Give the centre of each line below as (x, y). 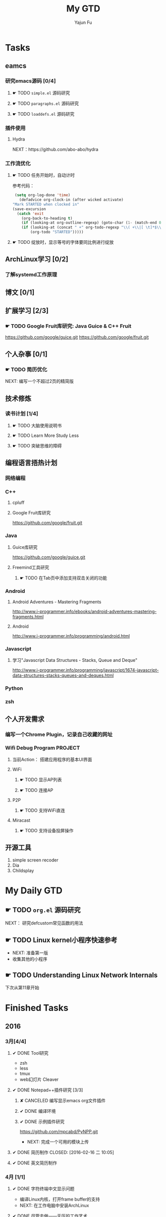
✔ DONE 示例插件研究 (42, 1122)
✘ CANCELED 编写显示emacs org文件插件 (63, 1101)
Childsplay (23, 870)
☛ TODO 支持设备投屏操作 (47, 830)
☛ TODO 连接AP (36, 790)
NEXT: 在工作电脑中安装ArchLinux (54, 1206)
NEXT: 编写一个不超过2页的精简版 (39, 381)
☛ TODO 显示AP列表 (41, 780)
